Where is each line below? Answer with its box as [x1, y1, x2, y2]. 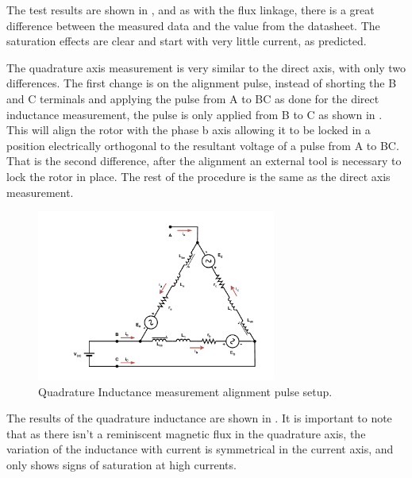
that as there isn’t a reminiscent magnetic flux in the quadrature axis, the [6, 425, 366, 441]
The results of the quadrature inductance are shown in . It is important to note [6, 410, 392, 426]
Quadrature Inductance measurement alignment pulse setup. [38, 383, 333, 399]
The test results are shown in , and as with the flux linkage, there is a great [6, 2, 375, 17]
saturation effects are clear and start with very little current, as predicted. [6, 33, 367, 49]
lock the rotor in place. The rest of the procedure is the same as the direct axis [6, 168, 391, 184]
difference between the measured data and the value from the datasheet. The [6, 17, 380, 33]
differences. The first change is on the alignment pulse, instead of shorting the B [6, 75, 397, 91]
